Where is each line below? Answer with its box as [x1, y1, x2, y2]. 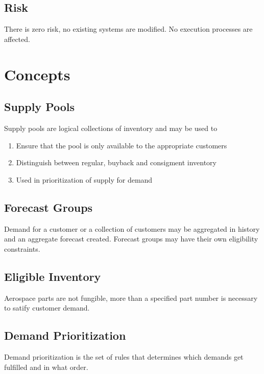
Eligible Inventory [4, 268, 101, 284]
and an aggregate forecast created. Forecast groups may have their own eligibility [4, 233, 258, 244]
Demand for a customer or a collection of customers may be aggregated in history [4, 223, 260, 234]
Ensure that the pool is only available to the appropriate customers [16, 140, 227, 150]
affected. [4, 33, 30, 44]
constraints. [4, 243, 40, 254]
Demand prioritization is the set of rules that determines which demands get [4, 351, 244, 362]
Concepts [4, 63, 70, 84]
